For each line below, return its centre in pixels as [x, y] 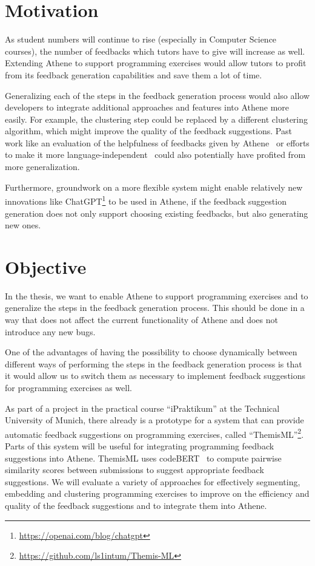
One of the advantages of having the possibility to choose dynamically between [151, 352]
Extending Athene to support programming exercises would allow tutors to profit [156, 63]
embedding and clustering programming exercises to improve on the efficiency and [157, 493]
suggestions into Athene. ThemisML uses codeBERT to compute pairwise [143, 458]
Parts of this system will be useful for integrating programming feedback [140, 446]
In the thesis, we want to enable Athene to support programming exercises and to [157, 295]
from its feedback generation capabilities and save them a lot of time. [134, 74]
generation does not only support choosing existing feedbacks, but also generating [157, 213]
